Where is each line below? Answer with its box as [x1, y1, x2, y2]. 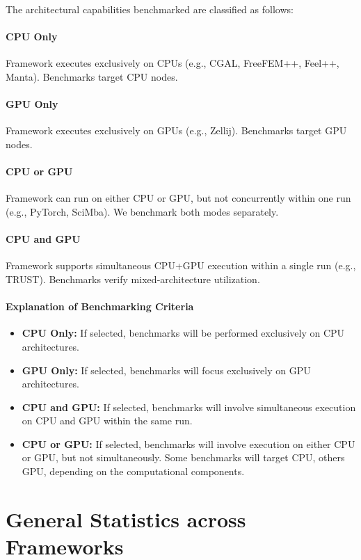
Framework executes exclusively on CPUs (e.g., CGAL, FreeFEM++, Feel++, [6, 56, 339, 70]
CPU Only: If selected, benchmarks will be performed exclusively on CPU [22, 326, 345, 340]
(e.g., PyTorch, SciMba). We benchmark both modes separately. [6, 204, 279, 218]
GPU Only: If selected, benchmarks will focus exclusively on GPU [22, 362, 311, 377]
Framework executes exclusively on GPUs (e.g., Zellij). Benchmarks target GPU [6, 123, 347, 138]
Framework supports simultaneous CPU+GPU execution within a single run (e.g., [6, 258, 356, 273]
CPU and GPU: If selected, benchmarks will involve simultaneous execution [22, 399, 356, 414]
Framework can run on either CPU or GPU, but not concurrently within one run [6, 191, 351, 205]
